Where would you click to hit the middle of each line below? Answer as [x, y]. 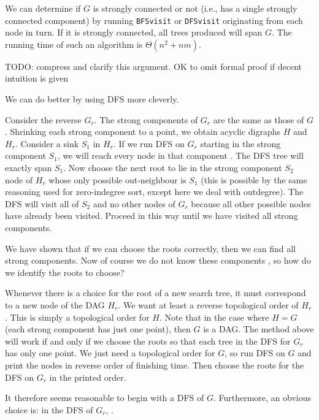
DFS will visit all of [42, 203]
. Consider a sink [47, 143]
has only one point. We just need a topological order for [110, 353]
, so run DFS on [255, 353]
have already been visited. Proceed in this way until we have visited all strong [152, 216]
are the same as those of [259, 119]
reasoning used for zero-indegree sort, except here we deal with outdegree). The [154, 192]
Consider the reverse [43, 119]
